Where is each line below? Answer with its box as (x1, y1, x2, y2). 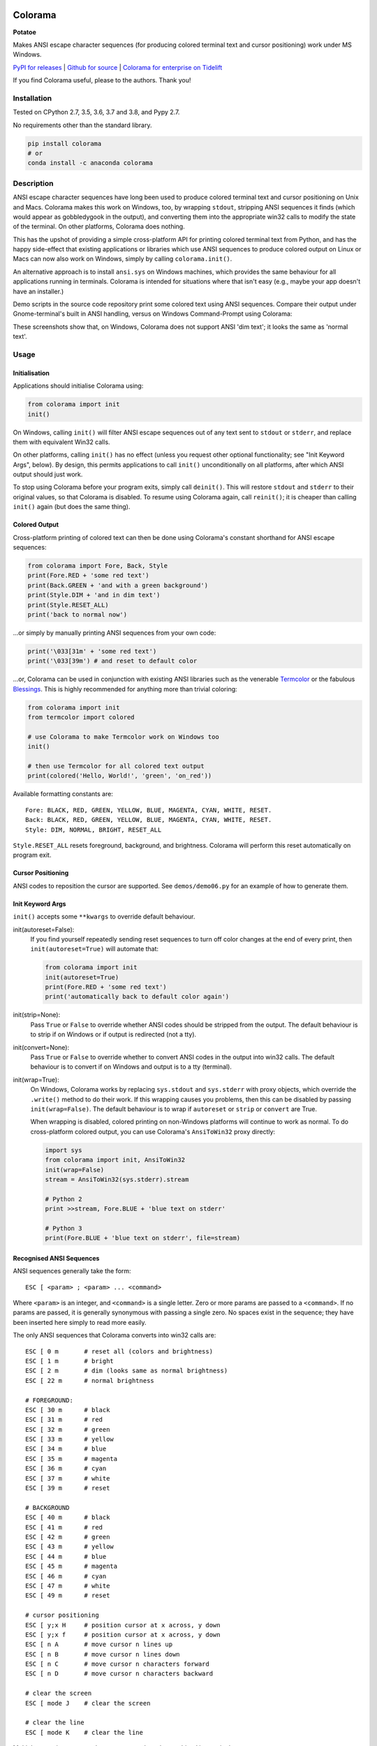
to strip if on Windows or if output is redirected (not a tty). (30, 1030, 197, 1039)
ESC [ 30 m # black (25, 1406, 110, 1414)
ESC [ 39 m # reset (25, 1484, 110, 1492)
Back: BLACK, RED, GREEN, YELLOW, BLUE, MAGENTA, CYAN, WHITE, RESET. (25, 816, 272, 824)
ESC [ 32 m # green (25, 1425, 110, 1433)
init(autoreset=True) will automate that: (30, 945, 159, 953)
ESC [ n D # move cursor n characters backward (25, 1670, 213, 1678)
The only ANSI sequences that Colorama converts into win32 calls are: (13, 1331, 216, 1340)
